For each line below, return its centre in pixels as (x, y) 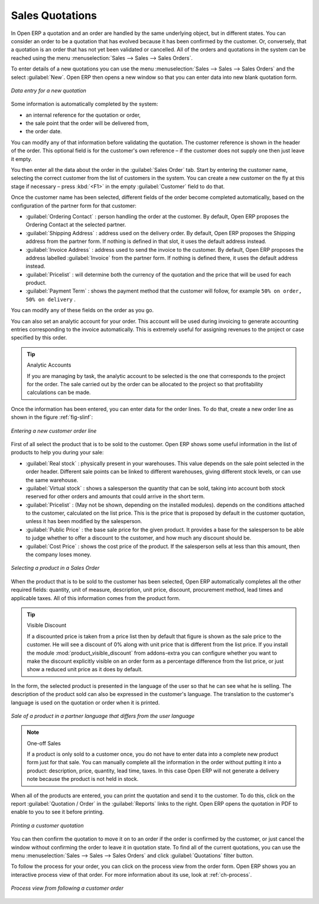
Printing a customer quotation (47, 825)
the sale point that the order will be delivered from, (87, 123)
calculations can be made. (59, 392)
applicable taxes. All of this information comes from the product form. (95, 598)
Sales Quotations (54, 15)
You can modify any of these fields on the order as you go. (82, 310)
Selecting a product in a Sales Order (55, 568)
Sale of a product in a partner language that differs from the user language (103, 716)
